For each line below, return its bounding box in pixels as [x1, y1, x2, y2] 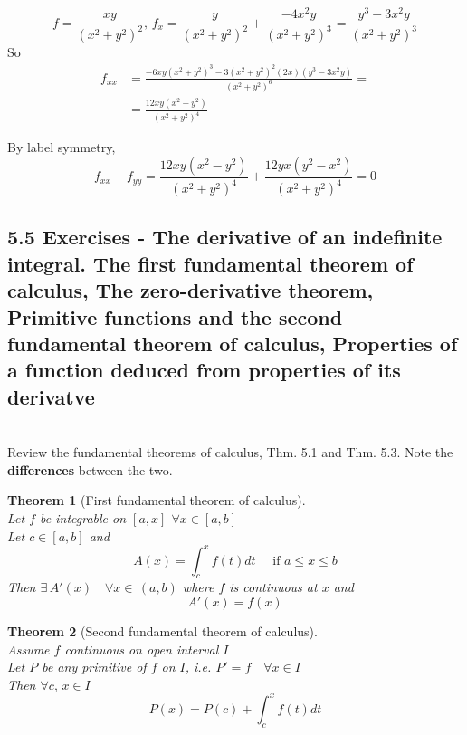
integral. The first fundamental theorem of [7, 249, 414, 277]
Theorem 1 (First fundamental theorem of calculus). [7, 491, 306, 510]
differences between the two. [7, 460, 173, 479]
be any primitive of [42, 657, 147, 676]
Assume [7, 639, 50, 658]
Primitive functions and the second [7, 302, 343, 330]
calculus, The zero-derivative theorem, [7, 276, 374, 304]
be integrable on [40, 508, 127, 527]
